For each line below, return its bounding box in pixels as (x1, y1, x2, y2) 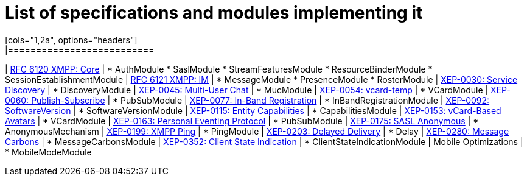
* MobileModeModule (5, 146, 92, 157)
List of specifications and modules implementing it (5, 2, 423, 23)
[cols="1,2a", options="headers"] (5, 34, 138, 45)
